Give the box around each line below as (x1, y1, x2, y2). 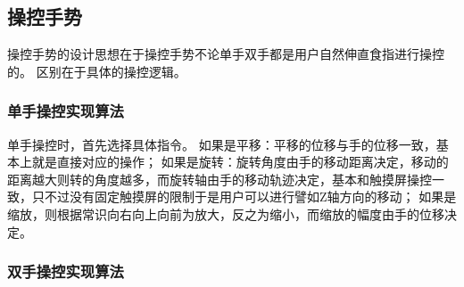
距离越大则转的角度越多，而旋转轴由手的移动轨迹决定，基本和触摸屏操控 (7, 169, 432, 188)
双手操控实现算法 (7, 260, 124, 283)
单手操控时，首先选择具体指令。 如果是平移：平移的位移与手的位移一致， (7, 135, 436, 153)
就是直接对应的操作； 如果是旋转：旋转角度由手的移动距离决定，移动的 (31, 152, 449, 171)
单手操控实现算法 (7, 100, 124, 122)
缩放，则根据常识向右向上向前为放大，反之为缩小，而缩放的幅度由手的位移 (7, 204, 444, 223)
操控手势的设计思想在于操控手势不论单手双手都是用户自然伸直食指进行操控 (7, 45, 444, 63)
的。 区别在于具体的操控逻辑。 (7, 61, 186, 80)
